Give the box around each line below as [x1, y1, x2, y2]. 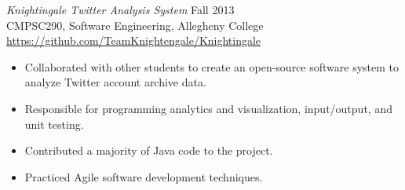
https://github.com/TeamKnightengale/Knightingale [6, 32, 261, 49]
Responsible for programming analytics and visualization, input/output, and [24, 100, 392, 116]
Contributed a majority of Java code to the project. [24, 142, 273, 159]
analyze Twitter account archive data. [24, 74, 206, 90]
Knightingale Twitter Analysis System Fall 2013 [6, 2, 235, 17]
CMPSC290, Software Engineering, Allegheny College [6, 16, 264, 33]
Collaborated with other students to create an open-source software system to [24, 58, 400, 75]
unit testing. [24, 115, 84, 132]
